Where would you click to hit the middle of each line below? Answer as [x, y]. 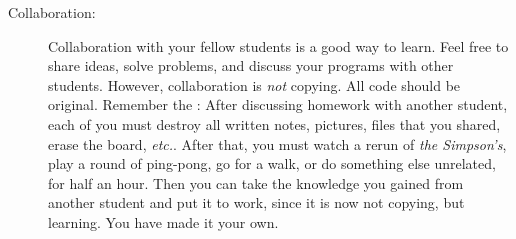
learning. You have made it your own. [163, 221]
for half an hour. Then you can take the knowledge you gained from [256, 182]
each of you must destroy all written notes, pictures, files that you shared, [274, 123]
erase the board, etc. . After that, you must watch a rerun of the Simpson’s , [277, 143]
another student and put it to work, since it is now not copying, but [256, 202]
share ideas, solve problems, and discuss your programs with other [251, 65]
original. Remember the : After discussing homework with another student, [278, 104]
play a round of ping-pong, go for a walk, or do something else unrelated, [272, 163]
